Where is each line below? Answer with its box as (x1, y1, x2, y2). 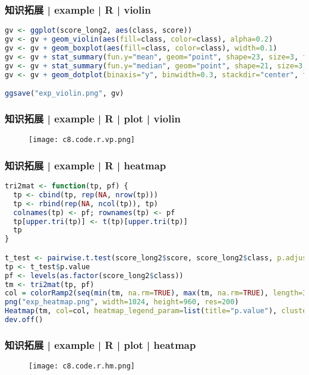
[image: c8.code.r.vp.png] (29, 135, 135, 144)
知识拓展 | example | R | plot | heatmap (5, 337, 196, 352)
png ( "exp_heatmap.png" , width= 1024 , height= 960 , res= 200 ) (5, 298, 239, 307)
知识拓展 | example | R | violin (5, 2, 151, 17)
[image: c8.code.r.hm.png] (29, 362, 135, 371)
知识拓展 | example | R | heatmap (5, 157, 166, 172)
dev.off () (5, 316, 43, 324)
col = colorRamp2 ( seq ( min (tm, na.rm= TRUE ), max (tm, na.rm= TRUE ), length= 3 (5, 289, 307, 298)
